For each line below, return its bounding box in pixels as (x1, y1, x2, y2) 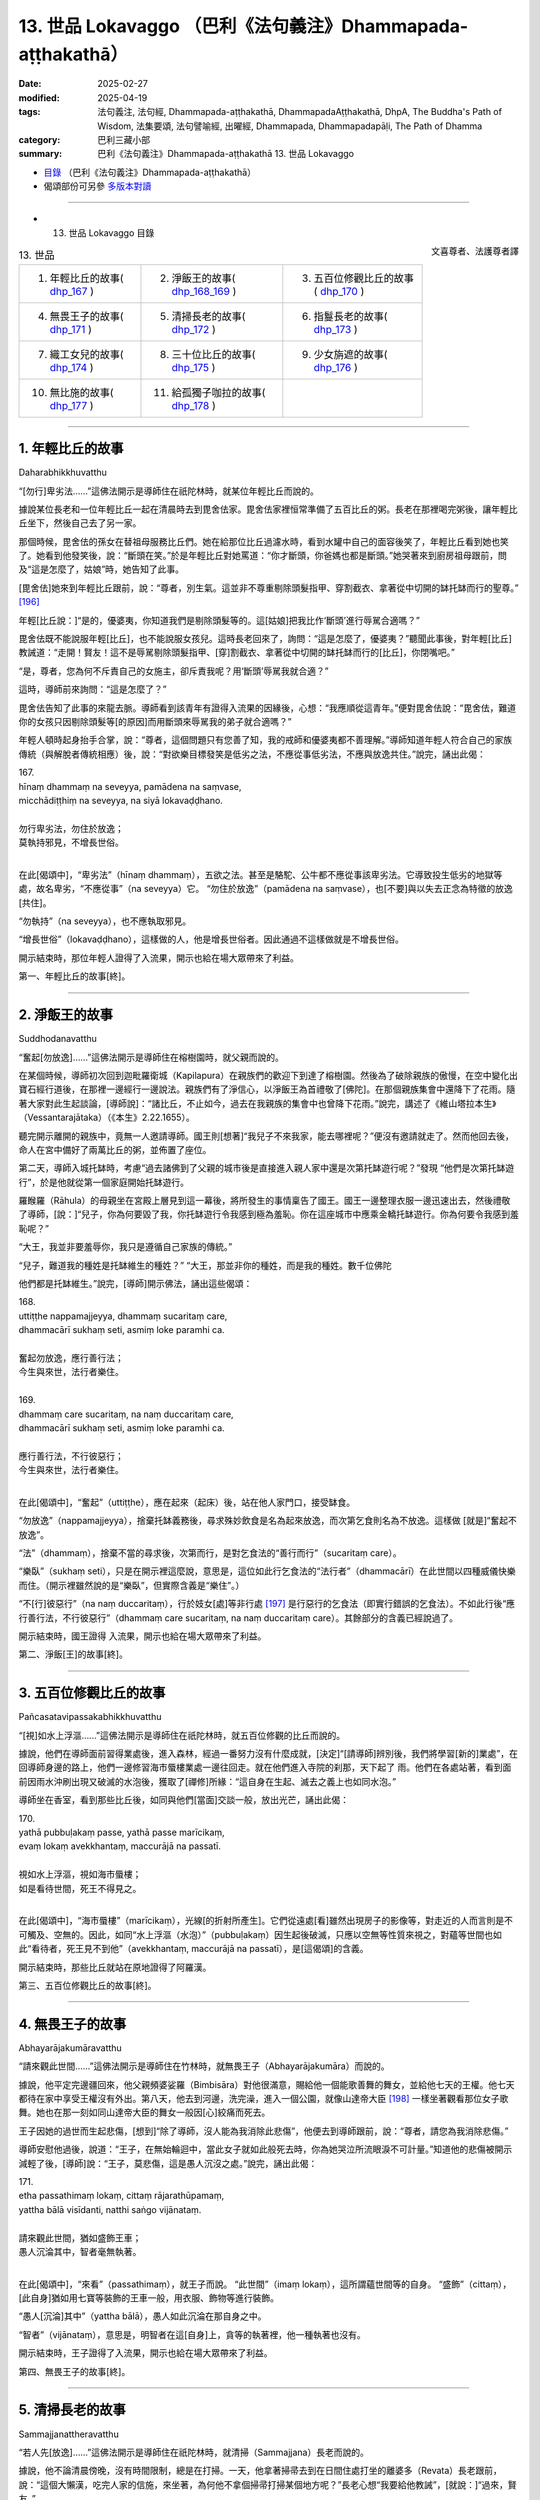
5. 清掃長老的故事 (18, 2401, 126, 2419)
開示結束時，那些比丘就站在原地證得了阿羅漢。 (18, 1961, 212, 1973)
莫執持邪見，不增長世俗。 (18, 836, 124, 849)
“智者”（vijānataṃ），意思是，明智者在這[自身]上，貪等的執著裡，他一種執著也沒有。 (18, 2328, 366, 2340)
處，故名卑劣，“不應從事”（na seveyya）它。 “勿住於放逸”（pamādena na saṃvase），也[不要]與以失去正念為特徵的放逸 (18, 883, 514, 895)
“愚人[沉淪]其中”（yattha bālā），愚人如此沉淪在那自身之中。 (18, 2310, 267, 2322)
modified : (18, 91, 60, 104)
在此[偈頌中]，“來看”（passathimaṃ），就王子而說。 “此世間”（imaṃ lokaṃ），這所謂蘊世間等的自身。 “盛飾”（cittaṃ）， (18, 2278, 512, 2290)
